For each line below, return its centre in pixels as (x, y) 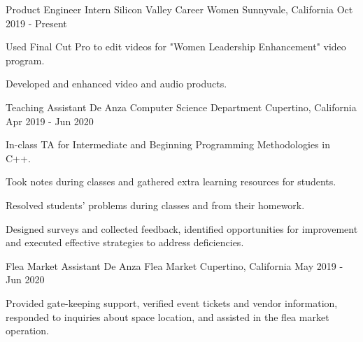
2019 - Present (36, 23)
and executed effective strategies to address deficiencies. (125, 242)
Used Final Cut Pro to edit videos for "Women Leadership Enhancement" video (176, 47)
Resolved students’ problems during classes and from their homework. (155, 205)
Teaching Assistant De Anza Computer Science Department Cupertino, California (181, 107)
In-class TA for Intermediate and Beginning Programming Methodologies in (168, 144)
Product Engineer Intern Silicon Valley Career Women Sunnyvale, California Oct (179, 9)
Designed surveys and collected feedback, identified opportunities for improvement (182, 228)
